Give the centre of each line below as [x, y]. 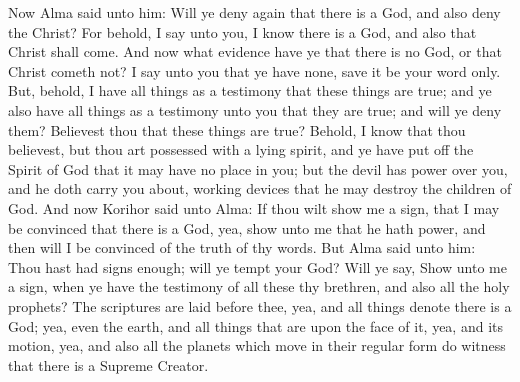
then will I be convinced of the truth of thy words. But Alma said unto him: [242, 247]
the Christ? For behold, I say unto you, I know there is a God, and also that [242, 31]
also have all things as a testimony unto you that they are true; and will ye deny [255, 109]
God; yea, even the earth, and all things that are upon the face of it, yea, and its [256, 325]
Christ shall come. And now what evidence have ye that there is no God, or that [255, 51]
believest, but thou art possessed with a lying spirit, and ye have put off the [241, 149]
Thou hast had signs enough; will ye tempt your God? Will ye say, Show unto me [257, 266]
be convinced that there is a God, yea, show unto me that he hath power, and [247, 227]
